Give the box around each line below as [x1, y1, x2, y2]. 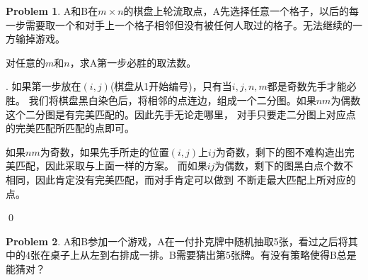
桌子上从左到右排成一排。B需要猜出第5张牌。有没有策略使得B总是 [50, 247, 357, 262]
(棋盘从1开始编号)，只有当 [110, 79, 232, 94]
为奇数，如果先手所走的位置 [40, 144, 169, 159]
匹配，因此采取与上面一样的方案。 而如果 [15, 158, 207, 173]
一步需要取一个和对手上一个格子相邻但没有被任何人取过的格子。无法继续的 [6, 17, 352, 32]
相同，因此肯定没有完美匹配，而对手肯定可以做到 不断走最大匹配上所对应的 [6, 172, 356, 186]
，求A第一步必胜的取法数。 [69, 55, 197, 69]
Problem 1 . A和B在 [6, 4, 98, 18]
